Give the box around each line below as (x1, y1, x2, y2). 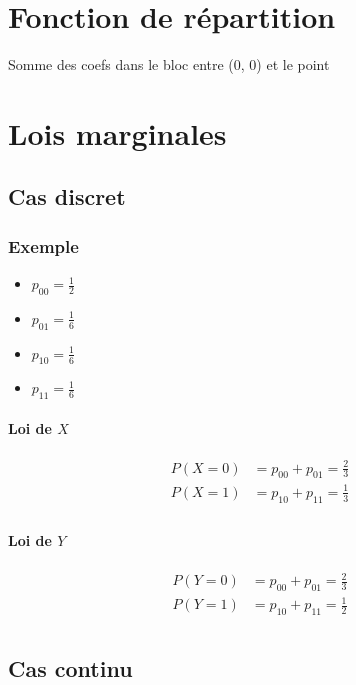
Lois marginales (8, 112, 227, 153)
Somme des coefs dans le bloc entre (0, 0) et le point (8, 54, 330, 75)
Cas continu (8, 652, 133, 683)
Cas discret (8, 181, 126, 212)
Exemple (8, 233, 79, 258)
